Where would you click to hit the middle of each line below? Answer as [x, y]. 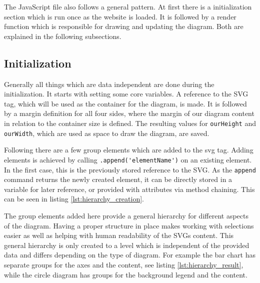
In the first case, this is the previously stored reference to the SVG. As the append [130, 169]
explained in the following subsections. [63, 36]
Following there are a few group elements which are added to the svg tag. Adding [129, 150]
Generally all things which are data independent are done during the [109, 84]
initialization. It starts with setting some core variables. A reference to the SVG [126, 94]
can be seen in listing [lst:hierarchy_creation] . [74, 199]
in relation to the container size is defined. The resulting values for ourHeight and [130, 123]
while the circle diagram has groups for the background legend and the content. [126, 274]
